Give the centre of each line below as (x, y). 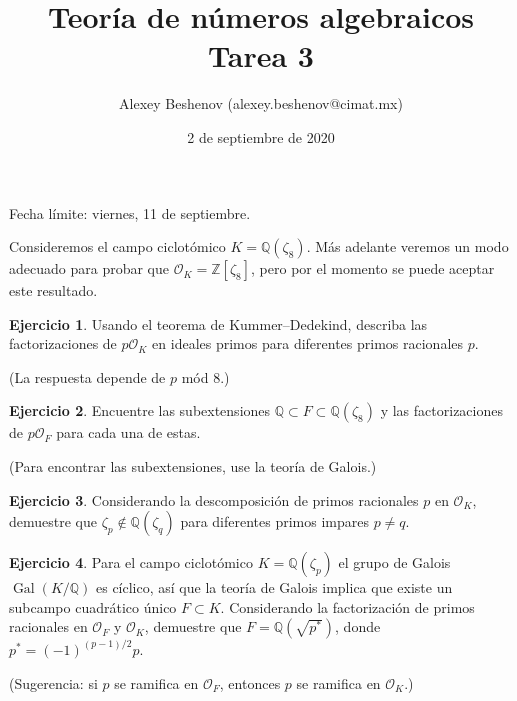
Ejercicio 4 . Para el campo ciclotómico (131, 562)
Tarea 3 (261, 55)
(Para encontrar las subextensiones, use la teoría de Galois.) (193, 466)
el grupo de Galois (394, 562)
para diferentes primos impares (274, 521)
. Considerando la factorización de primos (347, 606)
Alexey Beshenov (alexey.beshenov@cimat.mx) (261, 103)
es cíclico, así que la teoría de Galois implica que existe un (274, 587)
